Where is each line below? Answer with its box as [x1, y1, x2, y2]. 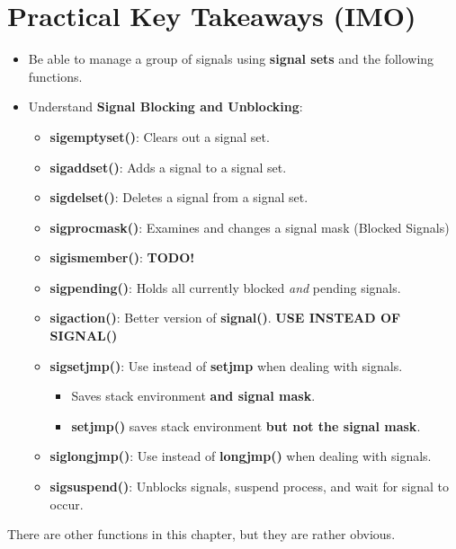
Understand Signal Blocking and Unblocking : [28, 97, 303, 116]
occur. [49, 494, 84, 513]
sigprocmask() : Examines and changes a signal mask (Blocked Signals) [49, 217, 450, 236]
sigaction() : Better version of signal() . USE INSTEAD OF [49, 308, 401, 327]
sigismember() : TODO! [49, 248, 195, 267]
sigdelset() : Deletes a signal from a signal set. [49, 188, 308, 207]
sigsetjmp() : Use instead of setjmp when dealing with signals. [49, 356, 403, 375]
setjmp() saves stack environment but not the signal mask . [71, 416, 421, 435]
